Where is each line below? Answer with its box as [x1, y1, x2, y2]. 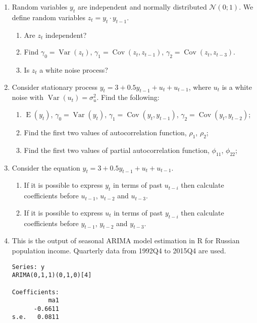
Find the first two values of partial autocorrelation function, [24, 144, 210, 155]
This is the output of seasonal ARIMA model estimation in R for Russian [12, 235, 240, 246]
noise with [12, 92, 44, 102]
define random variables [12, 12, 86, 22]
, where [188, 81, 212, 92]
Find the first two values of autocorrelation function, [24, 127, 187, 137]
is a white [222, 81, 252, 92]
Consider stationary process [12, 81, 98, 92]
